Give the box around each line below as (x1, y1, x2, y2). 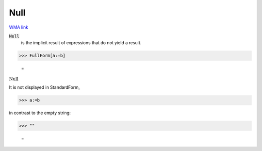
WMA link (9, 24, 29, 30)
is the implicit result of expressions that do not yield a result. (21, 40, 142, 46)
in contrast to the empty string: (9, 110, 71, 116)
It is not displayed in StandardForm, (9, 84, 80, 90)
